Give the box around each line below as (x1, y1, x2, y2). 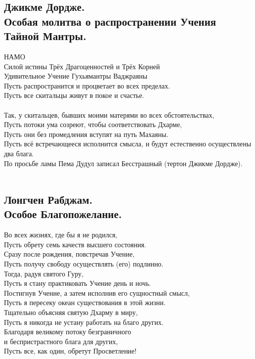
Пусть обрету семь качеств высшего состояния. (4, 239, 146, 249)
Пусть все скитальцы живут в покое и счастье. (4, 90, 144, 100)
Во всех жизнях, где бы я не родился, (4, 229, 118, 240)
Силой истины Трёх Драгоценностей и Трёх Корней (4, 61, 160, 71)
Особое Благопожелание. (4, 206, 122, 222)
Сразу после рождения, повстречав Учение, (4, 249, 135, 259)
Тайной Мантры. (4, 28, 86, 44)
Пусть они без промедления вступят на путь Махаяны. (4, 129, 169, 139)
